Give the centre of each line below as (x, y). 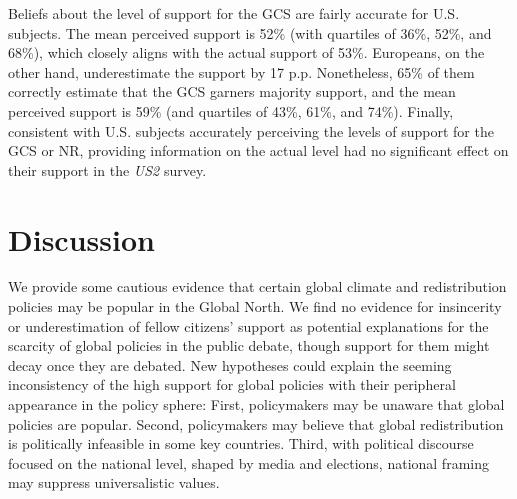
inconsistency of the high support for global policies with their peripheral (232, 384)
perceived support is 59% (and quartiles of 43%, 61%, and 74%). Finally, (231, 110)
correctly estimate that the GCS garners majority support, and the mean (232, 91)
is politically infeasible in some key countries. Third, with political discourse (241, 443)
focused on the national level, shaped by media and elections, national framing (248, 462)
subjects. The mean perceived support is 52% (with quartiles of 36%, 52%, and (250, 32)
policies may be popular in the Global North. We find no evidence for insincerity (255, 306)
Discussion (81, 238)
